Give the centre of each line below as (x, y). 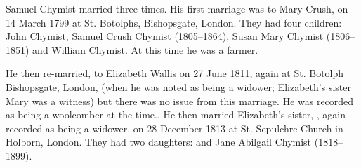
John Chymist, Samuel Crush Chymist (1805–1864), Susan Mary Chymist (165, 36)
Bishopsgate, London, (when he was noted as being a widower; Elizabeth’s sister (178, 86)
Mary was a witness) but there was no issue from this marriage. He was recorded (180, 100)
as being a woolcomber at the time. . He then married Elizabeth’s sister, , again (176, 114)
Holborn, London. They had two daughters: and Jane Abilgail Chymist (159, 142)
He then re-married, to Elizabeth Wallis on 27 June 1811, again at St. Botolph (175, 73)
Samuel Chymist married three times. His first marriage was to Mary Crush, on (177, 8)
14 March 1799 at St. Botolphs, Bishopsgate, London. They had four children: (174, 22)
